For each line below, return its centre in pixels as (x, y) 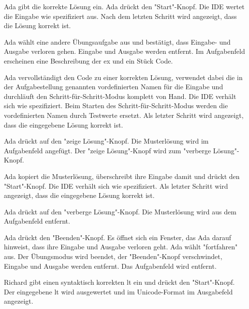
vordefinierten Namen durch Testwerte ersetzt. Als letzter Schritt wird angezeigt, (124, 115)
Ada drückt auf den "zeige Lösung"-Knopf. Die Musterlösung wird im (106, 141)
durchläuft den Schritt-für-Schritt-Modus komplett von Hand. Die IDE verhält (120, 96)
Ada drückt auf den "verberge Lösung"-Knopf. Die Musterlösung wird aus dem (120, 211)
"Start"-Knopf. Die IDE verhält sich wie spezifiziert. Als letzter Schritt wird (116, 186)
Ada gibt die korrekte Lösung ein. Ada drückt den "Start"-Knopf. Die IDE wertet (124, 6)
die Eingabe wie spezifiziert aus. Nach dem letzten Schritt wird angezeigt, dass (120, 16)
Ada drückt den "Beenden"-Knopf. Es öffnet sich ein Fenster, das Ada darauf (118, 237)
